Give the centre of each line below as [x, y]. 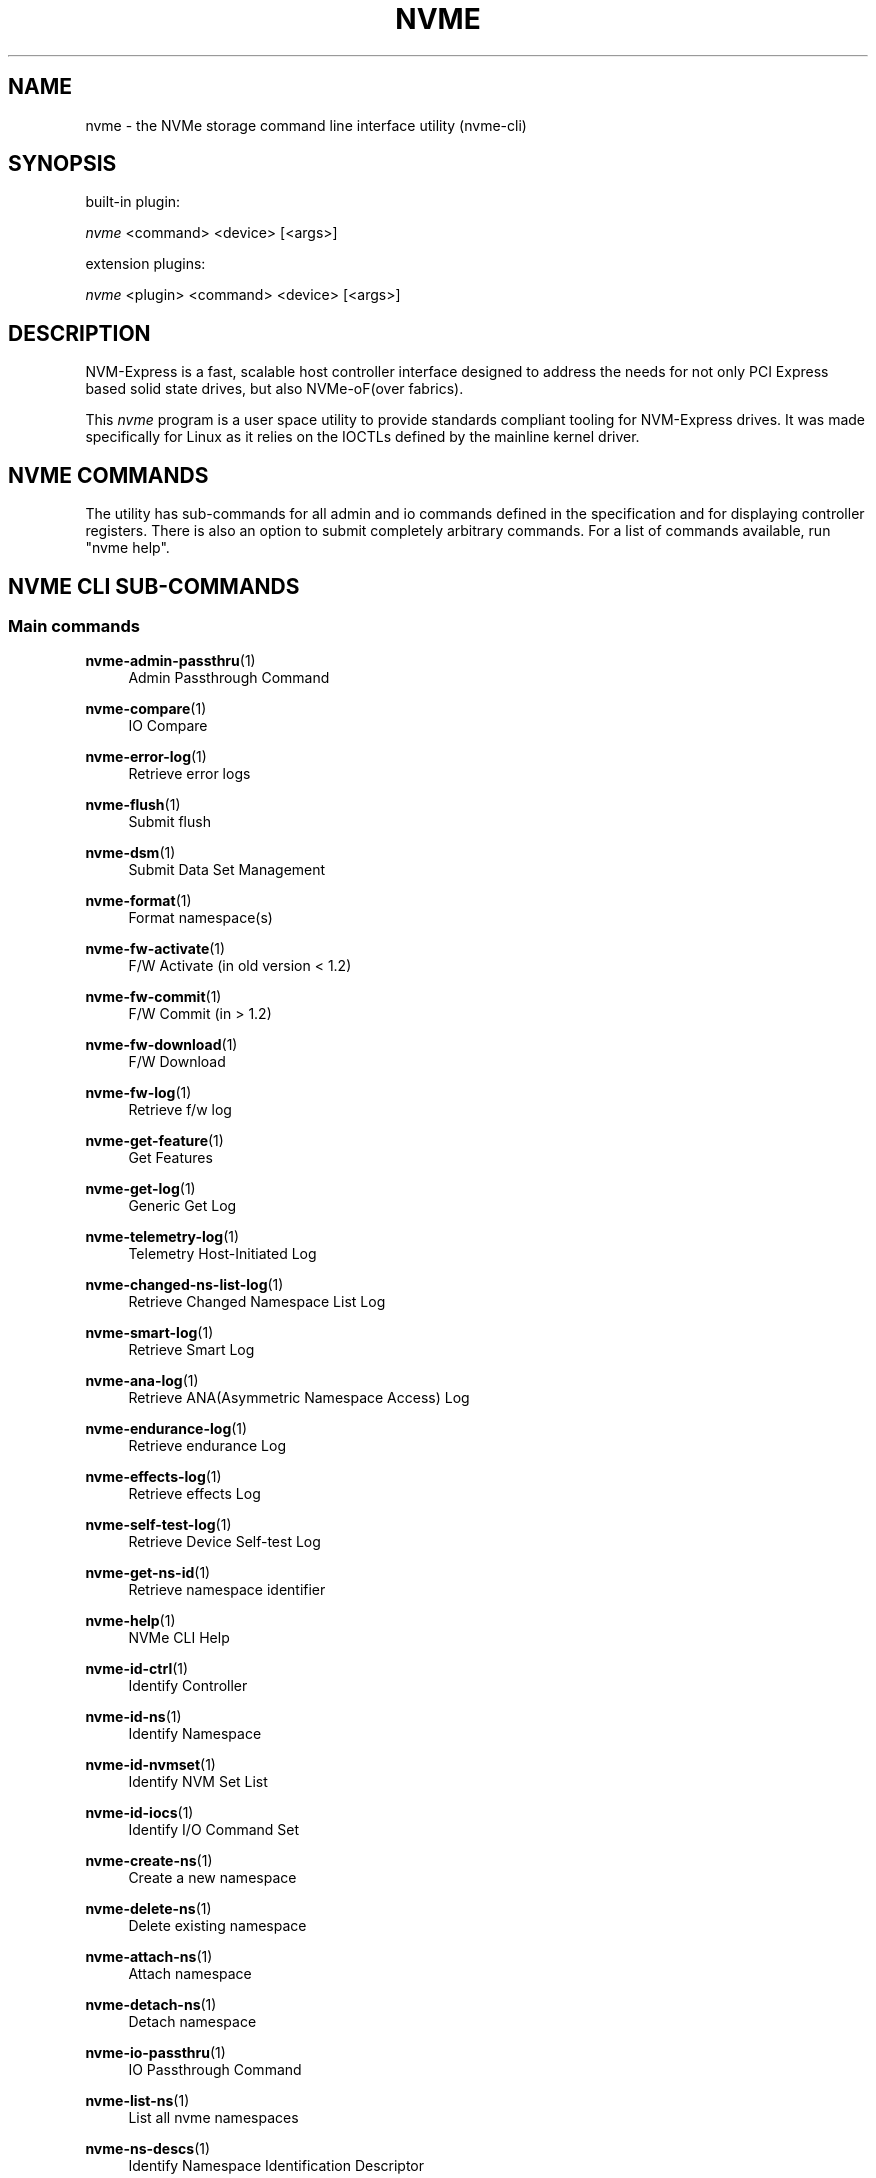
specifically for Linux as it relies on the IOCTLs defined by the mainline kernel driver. [362, 437]
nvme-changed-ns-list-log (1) [184, 1285]
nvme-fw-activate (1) [155, 949]
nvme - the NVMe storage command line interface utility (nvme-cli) [306, 125]
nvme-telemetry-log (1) [162, 1237]
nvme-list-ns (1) [137, 2101]
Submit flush [169, 822]
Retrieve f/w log [180, 1110]
